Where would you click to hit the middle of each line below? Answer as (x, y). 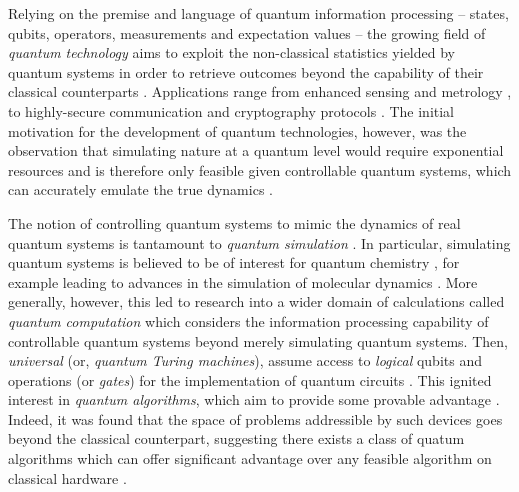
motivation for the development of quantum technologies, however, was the (237, 130)
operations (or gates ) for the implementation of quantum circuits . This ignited (250, 379)
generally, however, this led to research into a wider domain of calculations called (256, 301)
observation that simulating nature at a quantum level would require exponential (256, 150)
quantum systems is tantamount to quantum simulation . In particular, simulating (259, 242)
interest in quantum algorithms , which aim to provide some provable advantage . (254, 399)
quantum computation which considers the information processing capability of (248, 320)
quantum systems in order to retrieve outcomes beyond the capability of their (246, 71)
